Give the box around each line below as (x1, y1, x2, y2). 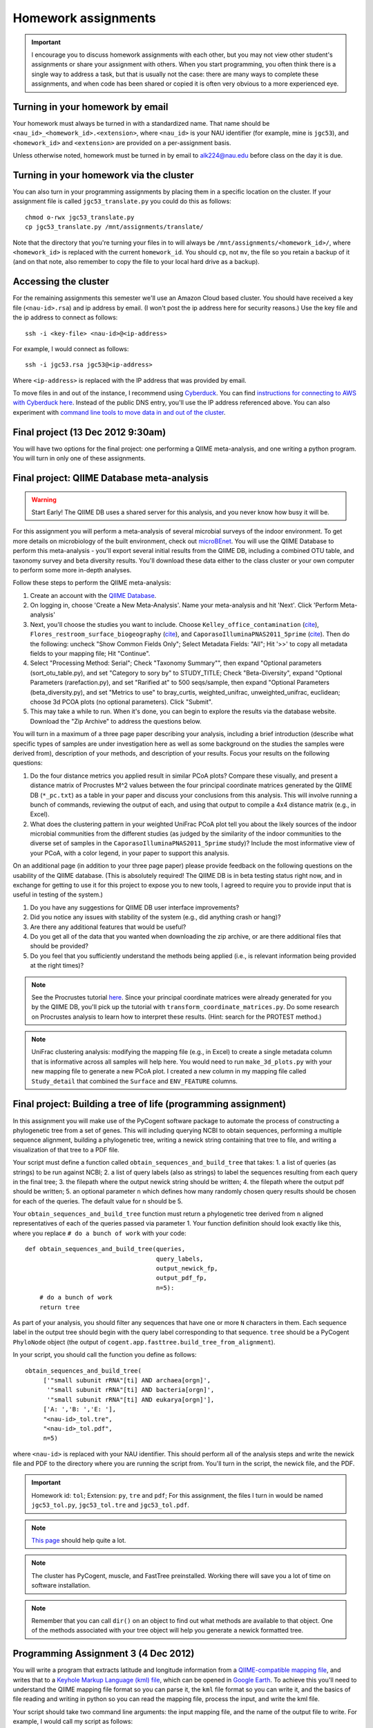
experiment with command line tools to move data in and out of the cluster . (12, 408, 226, 416)
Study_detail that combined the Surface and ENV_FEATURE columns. (31, 1077, 238, 1085)
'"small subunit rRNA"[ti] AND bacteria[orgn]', (46, 1386, 215, 1394)
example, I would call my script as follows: (12, 1718, 133, 1726)
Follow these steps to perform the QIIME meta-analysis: (12, 579, 171, 587)
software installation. (31, 1581, 91, 1590)
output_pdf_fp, (155, 1274, 207, 1282)
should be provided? (30, 942, 89, 950)
